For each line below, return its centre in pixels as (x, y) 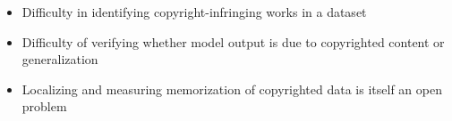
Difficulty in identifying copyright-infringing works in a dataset (194, 12)
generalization (60, 59)
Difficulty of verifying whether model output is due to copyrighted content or (233, 41)
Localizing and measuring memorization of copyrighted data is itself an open (232, 89)
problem (44, 106)
